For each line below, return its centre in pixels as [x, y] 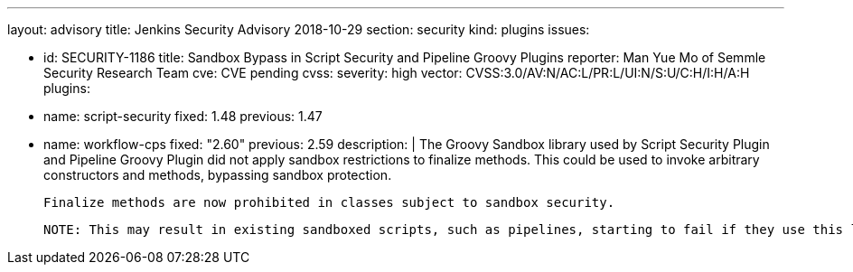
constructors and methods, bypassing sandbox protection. [218, 175]
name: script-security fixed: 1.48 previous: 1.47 [183, 116]
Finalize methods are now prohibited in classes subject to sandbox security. [329, 202]
